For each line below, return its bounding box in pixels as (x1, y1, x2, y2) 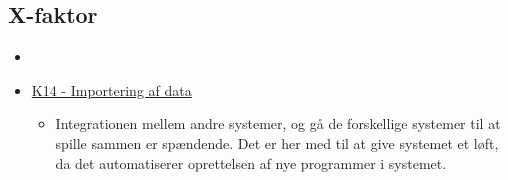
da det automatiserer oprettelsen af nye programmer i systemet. (55, 152, 447, 173)
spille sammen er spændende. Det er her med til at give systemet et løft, (55, 132, 499, 153)
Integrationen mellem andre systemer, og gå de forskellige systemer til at (55, 113, 501, 134)
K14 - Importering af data (31, 79, 192, 100)
